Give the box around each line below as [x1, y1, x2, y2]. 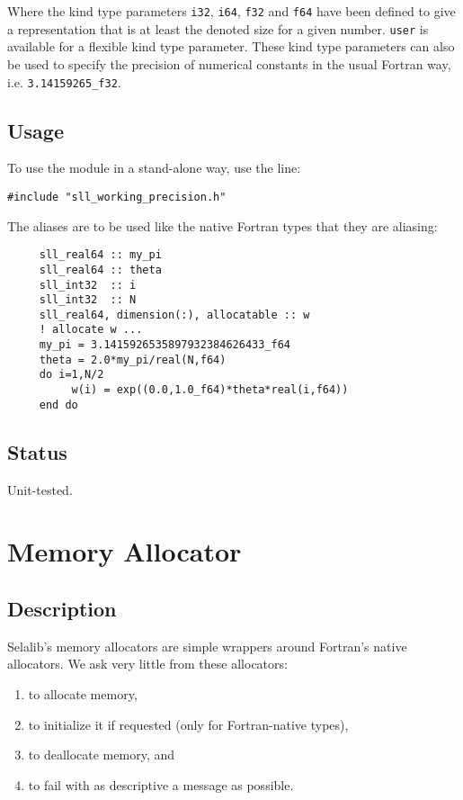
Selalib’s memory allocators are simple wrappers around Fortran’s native [7, 636, 407, 655]
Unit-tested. [7, 480, 73, 499]
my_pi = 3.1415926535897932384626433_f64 [39, 338, 290, 352]
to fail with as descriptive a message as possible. [28, 775, 294, 794]
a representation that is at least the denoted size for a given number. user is [7, 19, 429, 38]
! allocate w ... [39, 323, 143, 337]
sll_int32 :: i [39, 278, 137, 292]
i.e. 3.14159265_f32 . [7, 72, 121, 91]
